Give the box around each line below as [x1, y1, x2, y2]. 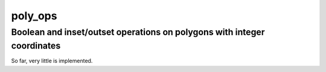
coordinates [11, 40, 61, 51]
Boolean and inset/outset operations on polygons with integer [11, 27, 265, 38]
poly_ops [11, 9, 57, 22]
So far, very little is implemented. [11, 57, 93, 65]
